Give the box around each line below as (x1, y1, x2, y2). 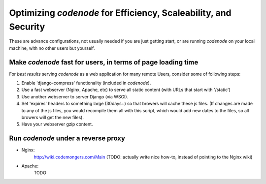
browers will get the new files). (21, 114, 84, 120)
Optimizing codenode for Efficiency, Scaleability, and (9, 7, 232, 18)
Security (9, 21, 45, 32)
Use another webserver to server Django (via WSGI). (21, 93, 129, 99)
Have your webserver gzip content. (21, 121, 93, 127)
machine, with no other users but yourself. (9, 45, 95, 51)
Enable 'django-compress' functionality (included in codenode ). (21, 80, 151, 86)
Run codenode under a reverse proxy (9, 134, 126, 143)
